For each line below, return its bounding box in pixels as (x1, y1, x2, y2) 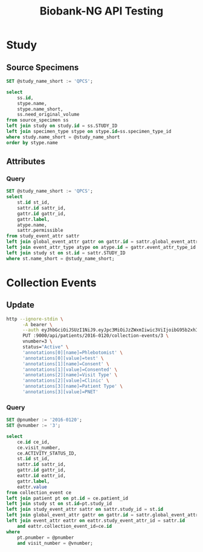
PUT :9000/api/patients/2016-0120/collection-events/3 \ (22, 333, 169, 339)
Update (6, 300, 35, 310)
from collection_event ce (6, 489, 71, 496)
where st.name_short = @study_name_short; (6, 255, 115, 262)
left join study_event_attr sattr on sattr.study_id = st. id (6, 506, 164, 513)
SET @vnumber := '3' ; (6, 423, 61, 429)
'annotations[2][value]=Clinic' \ (22, 377, 110, 384)
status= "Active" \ (22, 344, 69, 350)
